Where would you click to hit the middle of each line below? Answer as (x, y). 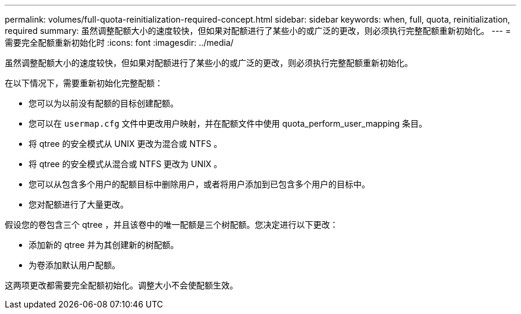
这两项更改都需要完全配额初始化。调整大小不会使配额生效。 (121, 285)
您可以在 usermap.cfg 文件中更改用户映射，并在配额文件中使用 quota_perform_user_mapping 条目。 (228, 123)
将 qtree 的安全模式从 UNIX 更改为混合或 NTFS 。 (125, 144)
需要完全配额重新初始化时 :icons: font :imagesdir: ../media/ (119, 43)
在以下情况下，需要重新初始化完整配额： (84, 83)
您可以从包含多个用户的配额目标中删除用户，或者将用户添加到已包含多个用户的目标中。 (199, 184)
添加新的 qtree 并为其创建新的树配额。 (104, 245)
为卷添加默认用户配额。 (74, 265)
